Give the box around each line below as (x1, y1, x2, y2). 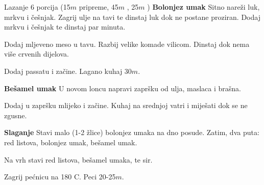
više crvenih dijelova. (4, 48, 69, 59)
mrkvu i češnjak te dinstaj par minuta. (4, 21, 126, 32)
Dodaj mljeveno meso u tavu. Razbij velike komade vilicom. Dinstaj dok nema (4, 38, 250, 49)
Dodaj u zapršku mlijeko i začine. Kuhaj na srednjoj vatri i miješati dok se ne (4, 100, 248, 111)
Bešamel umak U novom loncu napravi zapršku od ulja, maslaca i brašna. (4, 83, 241, 93)
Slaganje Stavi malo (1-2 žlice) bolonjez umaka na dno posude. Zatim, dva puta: (4, 127, 259, 138)
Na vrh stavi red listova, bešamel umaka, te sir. (4, 154, 153, 165)
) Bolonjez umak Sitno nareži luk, (147, 2, 260, 12)
